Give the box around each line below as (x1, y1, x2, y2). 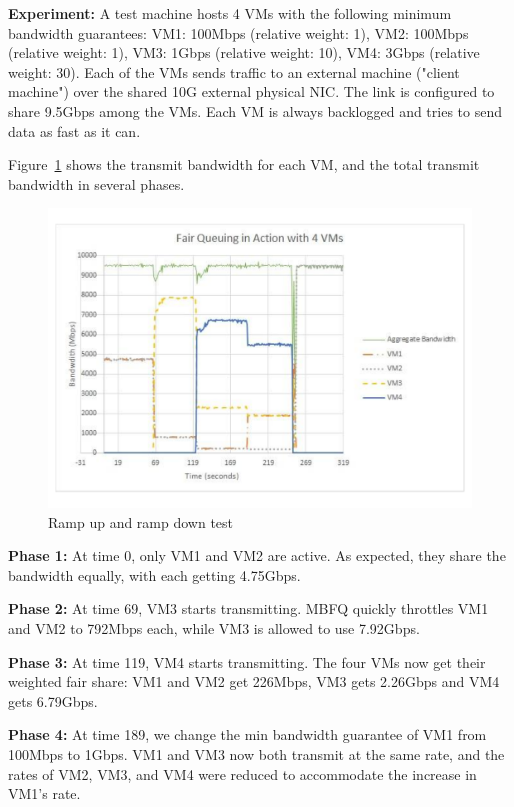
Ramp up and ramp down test (48, 511, 234, 532)
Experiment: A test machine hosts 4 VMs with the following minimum (8, 3, 452, 23)
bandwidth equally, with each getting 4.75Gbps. (8, 564, 301, 585)
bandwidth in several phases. (8, 173, 185, 194)
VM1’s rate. (8, 783, 81, 804)
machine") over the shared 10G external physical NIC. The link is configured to (8, 81, 495, 102)
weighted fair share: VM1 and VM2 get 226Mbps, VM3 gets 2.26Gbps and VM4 (8, 671, 500, 692)
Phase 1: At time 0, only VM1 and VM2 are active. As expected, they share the (8, 545, 506, 566)
